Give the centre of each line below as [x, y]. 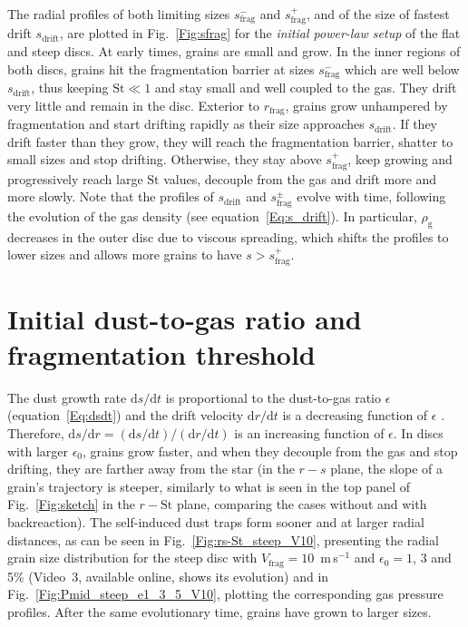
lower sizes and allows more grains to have [125, 255]
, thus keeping [70, 88]
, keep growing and [400, 159]
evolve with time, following [371, 196]
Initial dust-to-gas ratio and [185, 318]
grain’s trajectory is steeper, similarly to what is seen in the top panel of [209, 486]
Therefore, [36, 433]
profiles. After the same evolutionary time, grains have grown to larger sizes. [219, 611]
